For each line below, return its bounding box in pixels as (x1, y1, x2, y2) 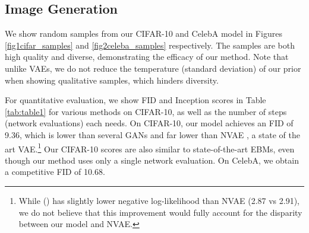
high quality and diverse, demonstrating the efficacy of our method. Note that (5, 50, 289, 63)
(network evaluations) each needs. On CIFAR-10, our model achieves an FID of (5, 117, 294, 129)
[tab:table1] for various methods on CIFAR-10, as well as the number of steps (5, 105, 287, 117)
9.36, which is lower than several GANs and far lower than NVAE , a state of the (5, 128, 300, 141)
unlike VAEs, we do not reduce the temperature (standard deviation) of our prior (5, 62, 301, 74)
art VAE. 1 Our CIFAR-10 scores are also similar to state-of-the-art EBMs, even (5, 141, 295, 155)
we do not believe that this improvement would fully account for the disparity (18, 206, 302, 218)
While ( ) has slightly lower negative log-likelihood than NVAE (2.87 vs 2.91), (18, 194, 300, 206)
